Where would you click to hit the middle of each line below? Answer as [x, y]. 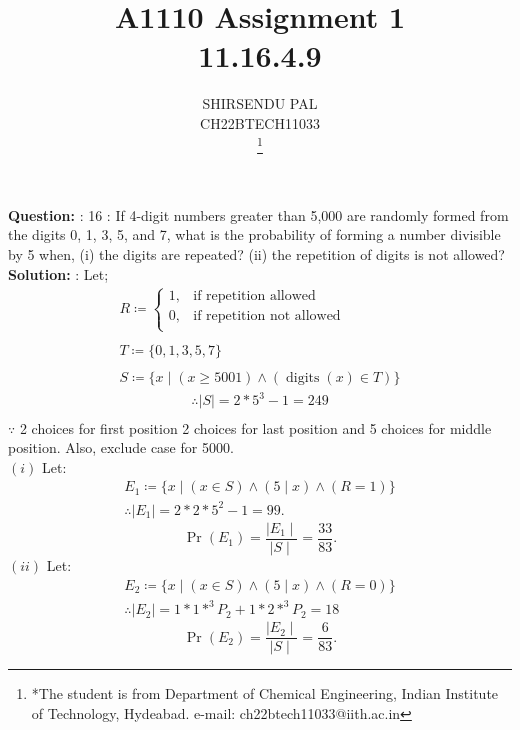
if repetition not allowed [267, 315]
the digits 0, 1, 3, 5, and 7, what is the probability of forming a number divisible [254, 234]
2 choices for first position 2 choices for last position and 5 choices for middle [255, 427]
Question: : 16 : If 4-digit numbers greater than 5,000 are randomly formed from [258, 214]
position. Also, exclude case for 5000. [121, 447]
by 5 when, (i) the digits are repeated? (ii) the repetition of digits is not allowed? [256, 254]
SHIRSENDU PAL [260, 103]
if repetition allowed [254, 296]
